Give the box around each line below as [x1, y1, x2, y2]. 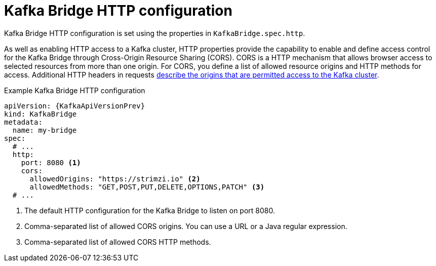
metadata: [4, 118, 43, 126]
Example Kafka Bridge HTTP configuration [4, 86, 145, 95]
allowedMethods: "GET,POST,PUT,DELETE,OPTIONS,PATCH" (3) [29, 182, 265, 191]
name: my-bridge [12, 126, 77, 134]
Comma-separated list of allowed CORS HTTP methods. [24, 237, 211, 246]
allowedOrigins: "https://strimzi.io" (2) [29, 174, 201, 183]
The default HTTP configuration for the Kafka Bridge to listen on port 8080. [24, 206, 275, 215]
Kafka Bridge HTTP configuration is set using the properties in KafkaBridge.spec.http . [4, 28, 305, 37]
